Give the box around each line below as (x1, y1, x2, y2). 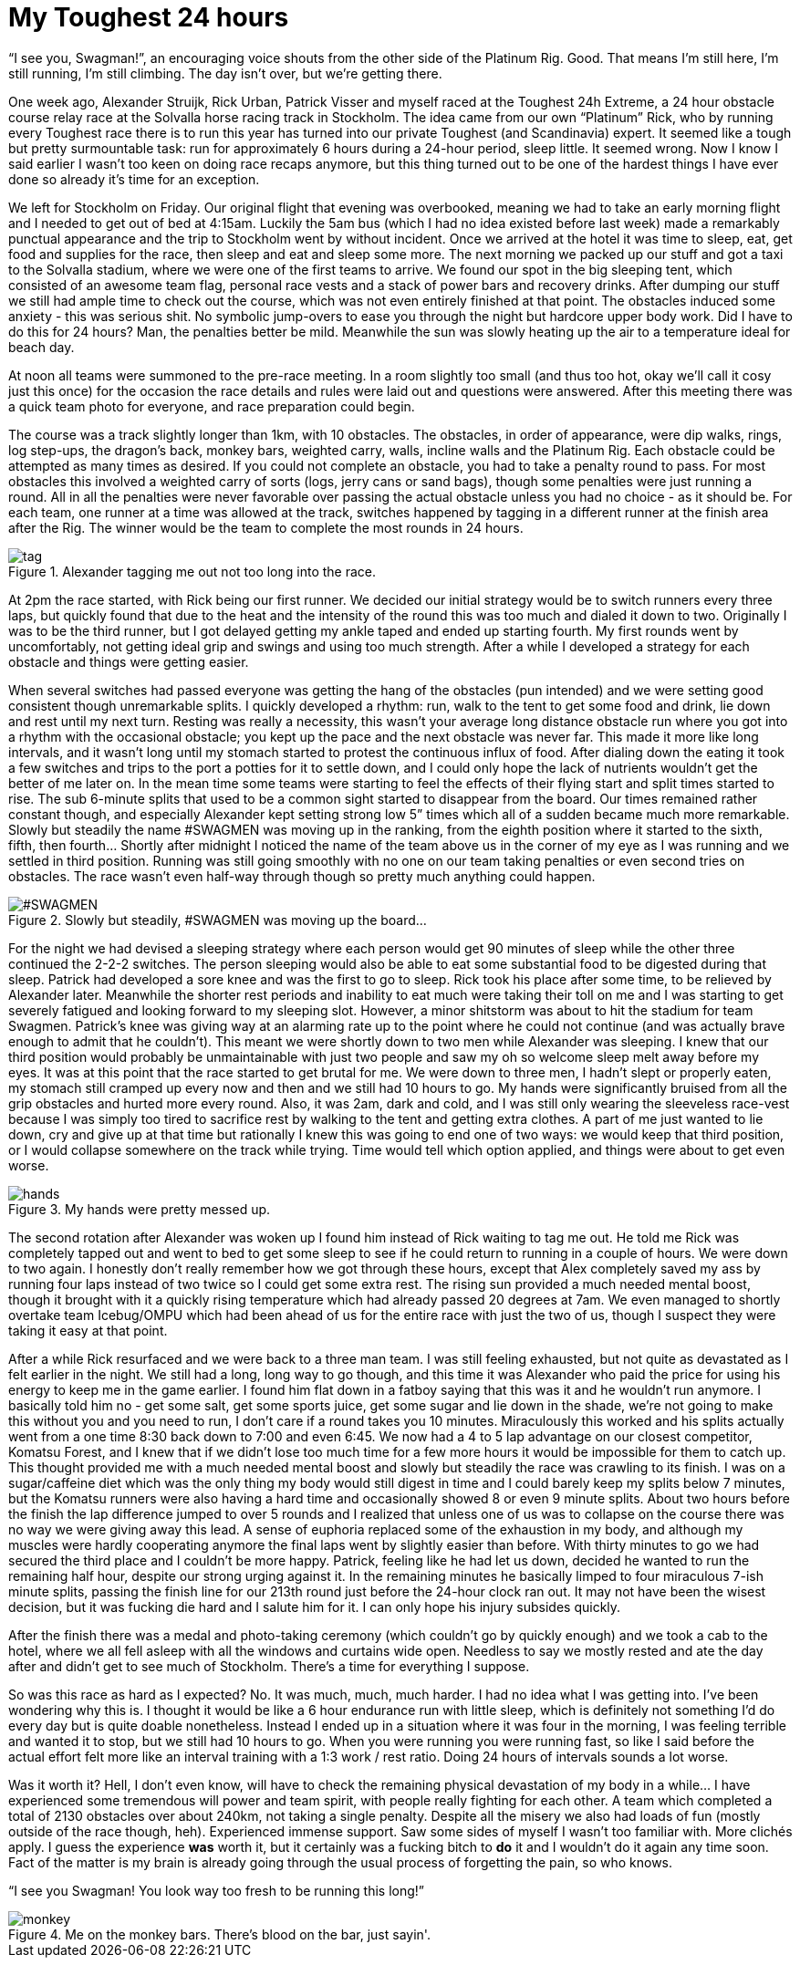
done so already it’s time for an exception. (8, 171, 260, 187)
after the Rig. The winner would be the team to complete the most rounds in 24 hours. (8, 519, 524, 535)
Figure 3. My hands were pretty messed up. (8, 1201, 271, 1217)
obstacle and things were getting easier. (8, 653, 249, 670)
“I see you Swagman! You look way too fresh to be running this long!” (8, 1882, 425, 1898)
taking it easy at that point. (8, 1322, 168, 1338)
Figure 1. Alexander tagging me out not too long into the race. (8, 563, 377, 579)
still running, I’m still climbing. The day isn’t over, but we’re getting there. (8, 65, 442, 81)
